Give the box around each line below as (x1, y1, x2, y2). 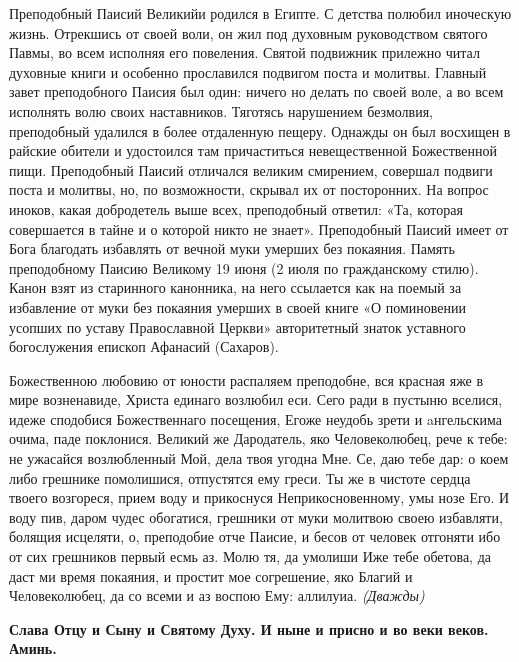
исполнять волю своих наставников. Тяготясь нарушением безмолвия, (9, 100, 433, 121)
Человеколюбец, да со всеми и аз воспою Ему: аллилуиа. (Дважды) (9, 585, 425, 606)
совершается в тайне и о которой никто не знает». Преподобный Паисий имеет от (9, 218, 509, 239)
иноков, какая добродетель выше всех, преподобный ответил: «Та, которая (9, 198, 463, 219)
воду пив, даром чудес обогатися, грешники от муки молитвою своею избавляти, (9, 506, 503, 527)
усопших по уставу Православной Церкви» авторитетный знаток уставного (9, 316, 466, 337)
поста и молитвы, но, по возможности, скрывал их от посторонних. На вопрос (9, 179, 489, 200)
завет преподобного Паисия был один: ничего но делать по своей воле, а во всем (9, 81, 504, 102)
